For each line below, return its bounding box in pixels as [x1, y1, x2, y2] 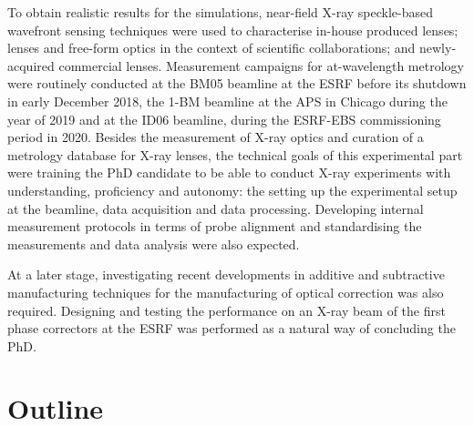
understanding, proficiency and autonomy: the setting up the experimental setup [7, 180, 458, 199]
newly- [418, 38, 457, 57]
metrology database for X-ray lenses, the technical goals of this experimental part [7, 145, 463, 164]
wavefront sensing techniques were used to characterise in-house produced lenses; [7, 20, 459, 39]
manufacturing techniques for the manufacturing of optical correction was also [7, 282, 444, 301]
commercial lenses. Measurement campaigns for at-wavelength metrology [58, 56, 464, 75]
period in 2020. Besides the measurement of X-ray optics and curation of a [7, 127, 424, 147]
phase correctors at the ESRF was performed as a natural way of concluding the [7, 319, 456, 338]
